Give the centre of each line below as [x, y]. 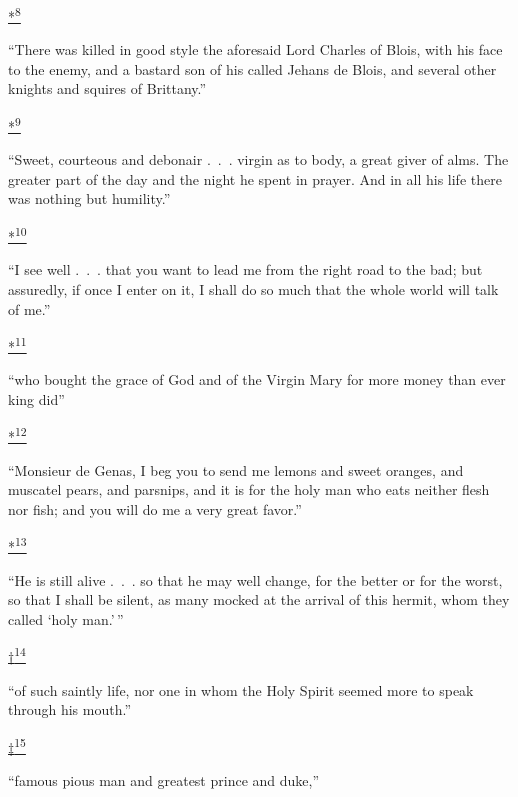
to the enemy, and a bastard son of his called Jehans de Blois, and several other [252, 68]
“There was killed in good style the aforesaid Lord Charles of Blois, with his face [255, 49]
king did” [36, 398]
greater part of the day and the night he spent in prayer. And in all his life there [255, 178]
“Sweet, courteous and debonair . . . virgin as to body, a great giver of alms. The [258, 159]
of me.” [29, 308]
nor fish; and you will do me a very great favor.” [155, 508]
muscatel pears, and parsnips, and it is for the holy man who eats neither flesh [249, 489]
